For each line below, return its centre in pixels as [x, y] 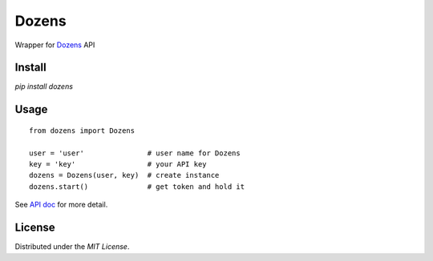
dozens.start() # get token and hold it [137, 187]
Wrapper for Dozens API [55, 45]
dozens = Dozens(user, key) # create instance [124, 175]
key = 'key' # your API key [118, 165]
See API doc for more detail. [61, 205]
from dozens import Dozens [82, 130]
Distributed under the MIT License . [72, 247]
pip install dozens [44, 86]
